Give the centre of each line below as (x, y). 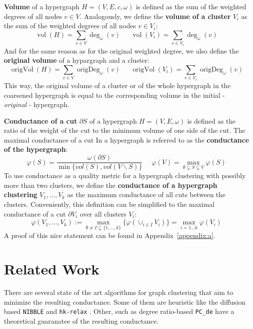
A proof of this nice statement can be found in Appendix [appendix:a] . (110, 235)
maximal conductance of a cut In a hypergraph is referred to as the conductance (126, 139)
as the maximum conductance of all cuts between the (146, 194)
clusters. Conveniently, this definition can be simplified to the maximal (109, 204)
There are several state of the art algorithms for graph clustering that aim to (119, 292)
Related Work (52, 269)
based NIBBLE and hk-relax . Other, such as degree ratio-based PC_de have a (119, 311)
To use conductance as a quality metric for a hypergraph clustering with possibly (125, 175)
